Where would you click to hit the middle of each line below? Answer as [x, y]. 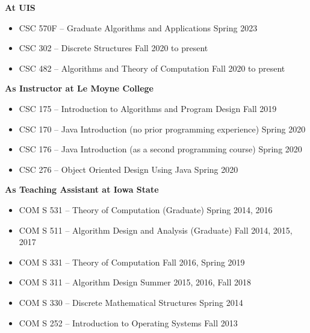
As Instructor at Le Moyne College [79, 88]
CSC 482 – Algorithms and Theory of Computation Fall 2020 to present [152, 68]
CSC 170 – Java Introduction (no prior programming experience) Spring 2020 [162, 129]
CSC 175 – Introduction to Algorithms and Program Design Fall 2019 [148, 108]
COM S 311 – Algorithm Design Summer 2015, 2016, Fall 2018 [135, 282]
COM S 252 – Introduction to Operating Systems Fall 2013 [128, 322]
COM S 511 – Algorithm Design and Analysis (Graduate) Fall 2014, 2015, [156, 230]
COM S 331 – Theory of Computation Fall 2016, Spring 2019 [132, 262]
